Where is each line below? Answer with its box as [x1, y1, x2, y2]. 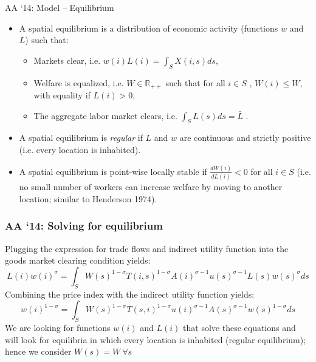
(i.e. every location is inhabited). [19, 143, 141, 156]
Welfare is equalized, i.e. [33, 76, 124, 89]
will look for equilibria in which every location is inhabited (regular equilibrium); [5, 333, 306, 346]
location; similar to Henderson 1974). [19, 192, 157, 205]
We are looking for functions [5, 321, 111, 334]
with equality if [33, 89, 91, 101]
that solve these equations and [183, 321, 296, 334]
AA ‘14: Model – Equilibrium [5, 1, 114, 13]
